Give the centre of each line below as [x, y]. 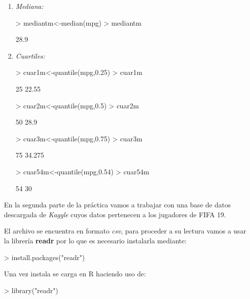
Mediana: [30, 6]
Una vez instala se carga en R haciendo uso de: [75, 274]
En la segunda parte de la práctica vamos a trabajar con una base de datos [117, 205]
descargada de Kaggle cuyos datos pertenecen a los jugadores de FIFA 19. [115, 214]
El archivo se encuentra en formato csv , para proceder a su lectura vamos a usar [125, 231]
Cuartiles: [30, 55]
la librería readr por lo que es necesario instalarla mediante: [95, 240]
